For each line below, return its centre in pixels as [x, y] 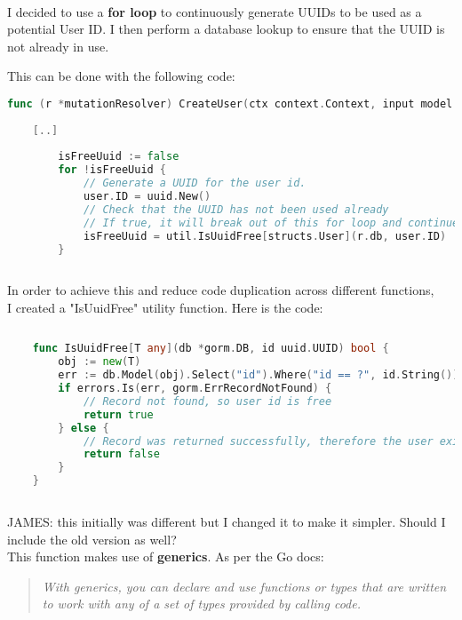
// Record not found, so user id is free [207, 401]
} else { [84, 428]
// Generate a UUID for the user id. [195, 183]
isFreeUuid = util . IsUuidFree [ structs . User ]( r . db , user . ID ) [265, 236]
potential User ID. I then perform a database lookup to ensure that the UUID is [226, 29]
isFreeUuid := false [119, 157]
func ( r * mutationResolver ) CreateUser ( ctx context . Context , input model [230, 103]
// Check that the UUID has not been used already [236, 209]
